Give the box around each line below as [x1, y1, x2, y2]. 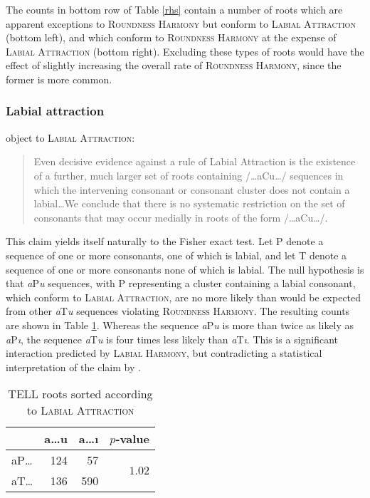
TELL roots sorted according [8, 385, 153, 403]
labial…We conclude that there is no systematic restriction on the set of [33, 196, 345, 211]
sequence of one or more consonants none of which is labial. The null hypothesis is [6, 261, 364, 276]
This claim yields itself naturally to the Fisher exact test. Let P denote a [6, 234, 324, 249]
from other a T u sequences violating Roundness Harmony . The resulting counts [6, 304, 350, 318]
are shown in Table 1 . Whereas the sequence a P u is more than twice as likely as [6, 317, 354, 332]
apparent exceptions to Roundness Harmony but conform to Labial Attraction [6, 16, 356, 31]
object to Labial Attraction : [6, 130, 135, 145]
